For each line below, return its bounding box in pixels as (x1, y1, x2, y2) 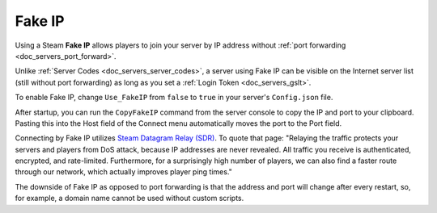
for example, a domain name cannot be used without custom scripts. (15, 194, 244, 203)
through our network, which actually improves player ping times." (15, 167, 232, 177)
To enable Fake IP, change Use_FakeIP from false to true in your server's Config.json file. (15, 93, 333, 102)
